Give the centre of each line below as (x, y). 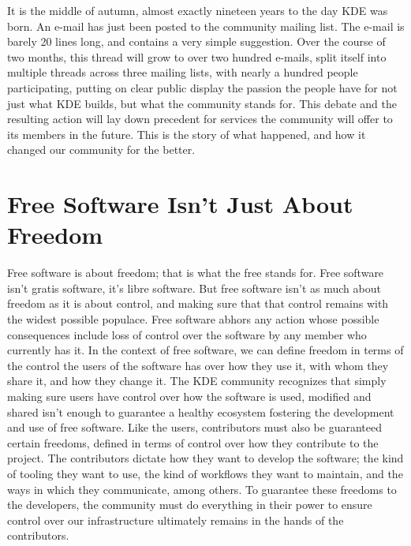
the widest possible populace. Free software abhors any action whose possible (193, 319)
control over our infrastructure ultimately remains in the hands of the (176, 520)
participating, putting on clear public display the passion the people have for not (202, 87)
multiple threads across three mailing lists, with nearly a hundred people (183, 72)
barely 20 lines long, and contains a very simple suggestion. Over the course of (196, 41)
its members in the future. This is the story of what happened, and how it (187, 134)
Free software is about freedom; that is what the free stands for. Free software (196, 273)
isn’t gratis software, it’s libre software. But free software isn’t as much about (194, 288)
